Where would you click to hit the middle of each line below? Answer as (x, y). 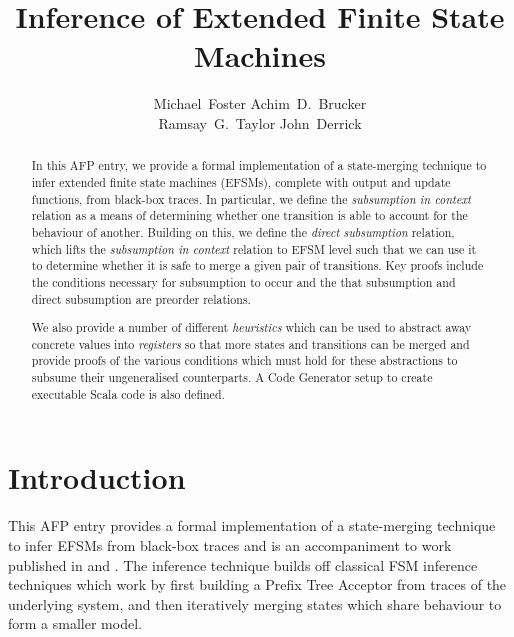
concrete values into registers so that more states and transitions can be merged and (250, 343)
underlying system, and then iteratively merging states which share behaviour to (255, 603)
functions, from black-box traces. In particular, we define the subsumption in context (251, 198)
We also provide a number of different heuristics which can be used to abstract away (251, 327)
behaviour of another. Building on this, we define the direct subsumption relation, (243, 231)
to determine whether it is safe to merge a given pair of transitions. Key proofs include (257, 265)
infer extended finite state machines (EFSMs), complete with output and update (241, 181)
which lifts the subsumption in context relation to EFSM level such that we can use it (254, 248)
